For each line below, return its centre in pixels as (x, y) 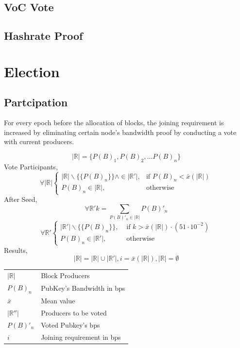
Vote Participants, (31, 166)
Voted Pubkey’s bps (70, 324)
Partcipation (36, 102)
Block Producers (65, 275)
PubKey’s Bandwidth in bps (83, 288)
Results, (16, 250)
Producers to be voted (74, 312)
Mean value (58, 301)
